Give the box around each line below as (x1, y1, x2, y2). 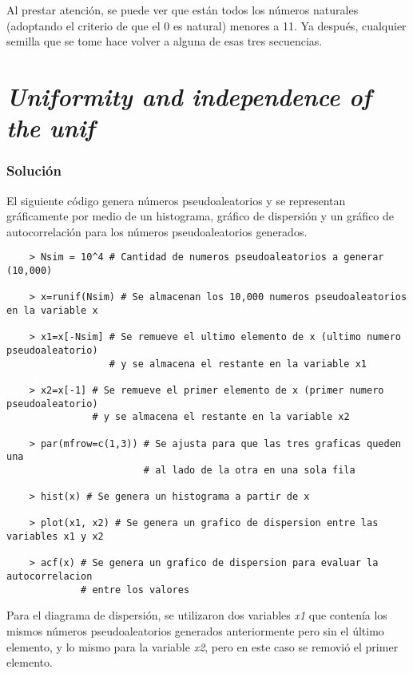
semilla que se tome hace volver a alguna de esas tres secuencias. (6, 33, 323, 49)
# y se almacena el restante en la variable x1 (109, 358, 367, 370)
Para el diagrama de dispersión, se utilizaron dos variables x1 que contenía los (6, 607, 387, 624)
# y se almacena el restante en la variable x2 (92, 411, 350, 423)
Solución (6, 160, 62, 180)
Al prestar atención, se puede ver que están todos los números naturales (6, 2, 359, 18)
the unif (6, 111, 95, 144)
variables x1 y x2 (6, 531, 104, 543)
